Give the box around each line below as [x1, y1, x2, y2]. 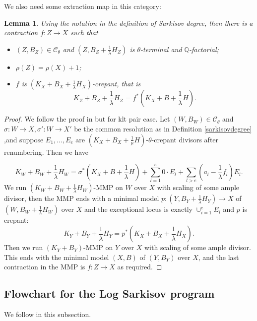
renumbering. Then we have [4, 146, 89, 157]
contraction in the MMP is [4, 261, 85, 272]
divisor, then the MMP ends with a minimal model [4, 193, 159, 203]
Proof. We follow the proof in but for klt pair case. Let [4, 114, 170, 124]
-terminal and [140, 44, 182, 54]
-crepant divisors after [151, 134, 219, 144]
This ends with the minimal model [4, 252, 109, 262]
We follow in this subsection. [4, 309, 91, 320]
